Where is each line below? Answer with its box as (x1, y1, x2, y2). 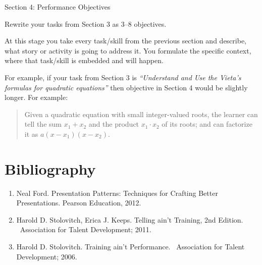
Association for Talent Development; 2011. (20, 224, 151, 235)
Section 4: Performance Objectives (5, 2, 111, 12)
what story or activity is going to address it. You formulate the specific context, (5, 45, 251, 56)
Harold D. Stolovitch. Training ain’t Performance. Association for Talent (16, 241, 245, 252)
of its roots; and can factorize (162, 119, 252, 129)
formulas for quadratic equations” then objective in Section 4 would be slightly (5, 82, 248, 92)
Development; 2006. (16, 251, 77, 261)
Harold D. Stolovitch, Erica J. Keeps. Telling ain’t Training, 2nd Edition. (16, 214, 243, 225)
